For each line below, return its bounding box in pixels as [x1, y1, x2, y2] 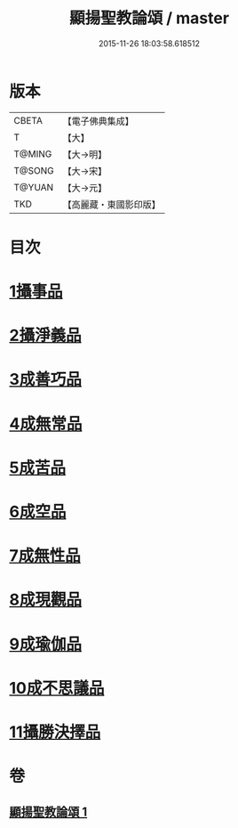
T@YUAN [13, 181, 54, 193]
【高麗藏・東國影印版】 [62, 198, 162, 210]
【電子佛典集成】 [62, 115, 135, 127]
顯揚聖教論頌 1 [9, 804, 88, 819]
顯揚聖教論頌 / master [69, 8, 229, 28]
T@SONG [13, 164, 55, 176]
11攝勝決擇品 [9, 722, 101, 742]
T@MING [13, 148, 52, 160]
